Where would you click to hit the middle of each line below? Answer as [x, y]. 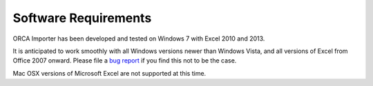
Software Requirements [82, 18]
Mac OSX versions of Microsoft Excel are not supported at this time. [109, 73]
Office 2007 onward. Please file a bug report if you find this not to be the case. [125, 61]
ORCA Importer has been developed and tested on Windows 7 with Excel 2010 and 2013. [139, 39]
